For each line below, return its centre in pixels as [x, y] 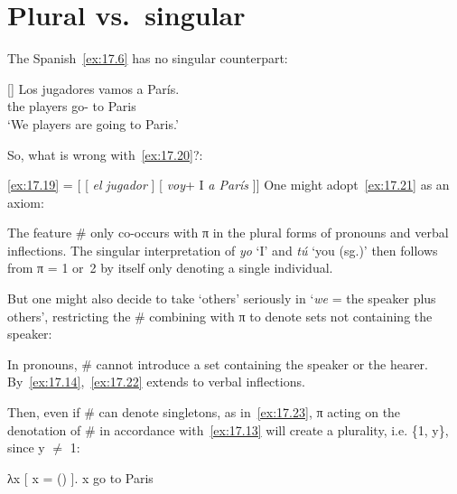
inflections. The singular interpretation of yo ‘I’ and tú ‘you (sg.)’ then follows [223, 250]
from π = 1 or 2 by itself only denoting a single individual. [170, 268]
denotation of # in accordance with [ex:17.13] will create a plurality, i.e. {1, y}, [228, 429]
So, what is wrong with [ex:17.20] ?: [105, 154]
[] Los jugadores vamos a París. [93, 88]
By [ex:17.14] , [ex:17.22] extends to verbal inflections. [156, 382]
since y [26, 447]
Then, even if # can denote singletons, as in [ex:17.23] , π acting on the [204, 412]
